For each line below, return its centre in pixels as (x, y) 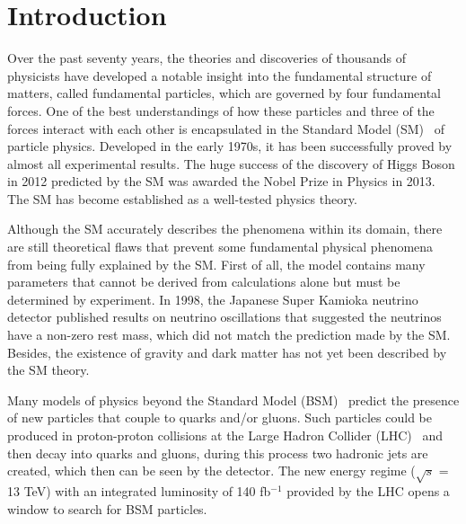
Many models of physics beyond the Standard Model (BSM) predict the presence (233, 400)
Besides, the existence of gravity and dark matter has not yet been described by (227, 352)
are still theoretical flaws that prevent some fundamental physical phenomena (220, 247)
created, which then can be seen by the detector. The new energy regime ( (211, 471)
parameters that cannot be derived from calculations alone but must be (204, 282)
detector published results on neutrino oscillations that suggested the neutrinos (224, 317)
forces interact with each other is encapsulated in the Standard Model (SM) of (226, 128)
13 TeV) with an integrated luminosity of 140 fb (139, 490)
